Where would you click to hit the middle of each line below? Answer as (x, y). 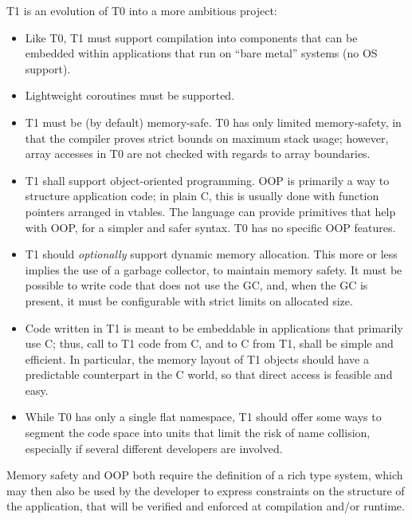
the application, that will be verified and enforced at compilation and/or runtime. (206, 506)
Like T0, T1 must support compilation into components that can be (191, 37)
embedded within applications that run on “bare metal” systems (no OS (201, 53)
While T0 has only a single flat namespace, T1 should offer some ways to (203, 417)
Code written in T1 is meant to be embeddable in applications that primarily (214, 327)
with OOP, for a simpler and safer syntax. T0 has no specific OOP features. (210, 227)
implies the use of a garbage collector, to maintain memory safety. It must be (214, 269)
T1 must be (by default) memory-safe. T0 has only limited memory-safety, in (213, 122)
